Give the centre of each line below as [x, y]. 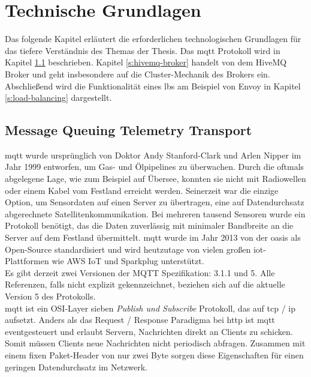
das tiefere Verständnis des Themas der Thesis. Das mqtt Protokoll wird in [143, 50]
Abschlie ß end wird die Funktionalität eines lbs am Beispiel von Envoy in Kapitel [153, 86]
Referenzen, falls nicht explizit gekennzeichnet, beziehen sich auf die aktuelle [145, 284]
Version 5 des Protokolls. [50, 296]
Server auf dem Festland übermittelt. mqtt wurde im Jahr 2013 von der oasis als [153, 237]
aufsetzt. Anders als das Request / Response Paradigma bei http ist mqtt [140, 320]
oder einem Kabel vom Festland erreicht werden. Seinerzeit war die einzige [142, 190]
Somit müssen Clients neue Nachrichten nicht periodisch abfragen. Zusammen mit [155, 343]
